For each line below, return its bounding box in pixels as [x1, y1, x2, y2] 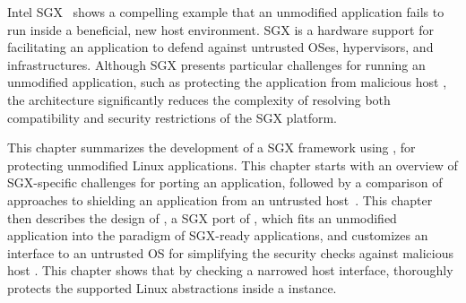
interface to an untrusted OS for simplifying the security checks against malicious [7, 243, 454, 262]
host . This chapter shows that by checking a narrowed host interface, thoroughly [7, 261, 453, 280]
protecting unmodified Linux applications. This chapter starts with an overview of [7, 155, 458, 174]
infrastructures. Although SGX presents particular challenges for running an [7, 55, 426, 74]
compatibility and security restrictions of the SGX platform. [7, 108, 338, 126]
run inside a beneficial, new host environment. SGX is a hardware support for [7, 20, 434, 39]
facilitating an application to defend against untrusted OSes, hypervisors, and [7, 38, 434, 56]
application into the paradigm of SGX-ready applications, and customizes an [7, 226, 428, 245]
